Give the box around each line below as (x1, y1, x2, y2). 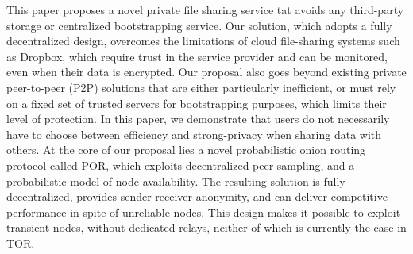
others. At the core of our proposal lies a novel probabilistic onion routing (6, 141, 366, 158)
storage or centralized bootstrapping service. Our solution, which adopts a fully (6, 17, 392, 33)
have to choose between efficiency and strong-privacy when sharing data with (6, 125, 382, 142)
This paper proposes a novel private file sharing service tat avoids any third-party (6, 2, 404, 17)
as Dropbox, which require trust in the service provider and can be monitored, (6, 48, 388, 64)
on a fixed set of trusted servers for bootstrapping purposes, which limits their (6, 94, 387, 111)
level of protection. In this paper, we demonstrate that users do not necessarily (6, 110, 390, 127)
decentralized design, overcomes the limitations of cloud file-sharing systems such (6, 33, 400, 49)
